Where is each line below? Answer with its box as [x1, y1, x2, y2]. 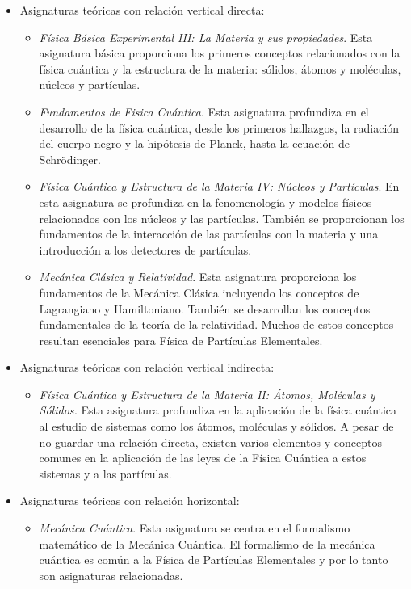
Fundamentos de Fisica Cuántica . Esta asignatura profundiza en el [39, 103, 369, 120]
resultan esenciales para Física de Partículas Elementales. [39, 331, 323, 348]
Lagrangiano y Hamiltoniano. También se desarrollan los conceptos [39, 300, 371, 317]
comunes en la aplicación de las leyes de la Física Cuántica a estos [39, 449, 367, 466]
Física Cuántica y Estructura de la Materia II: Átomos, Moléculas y [39, 385, 375, 402]
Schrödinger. [39, 150, 101, 167]
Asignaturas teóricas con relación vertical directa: [19, 2, 265, 18]
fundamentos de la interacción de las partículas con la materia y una [39, 225, 379, 242]
